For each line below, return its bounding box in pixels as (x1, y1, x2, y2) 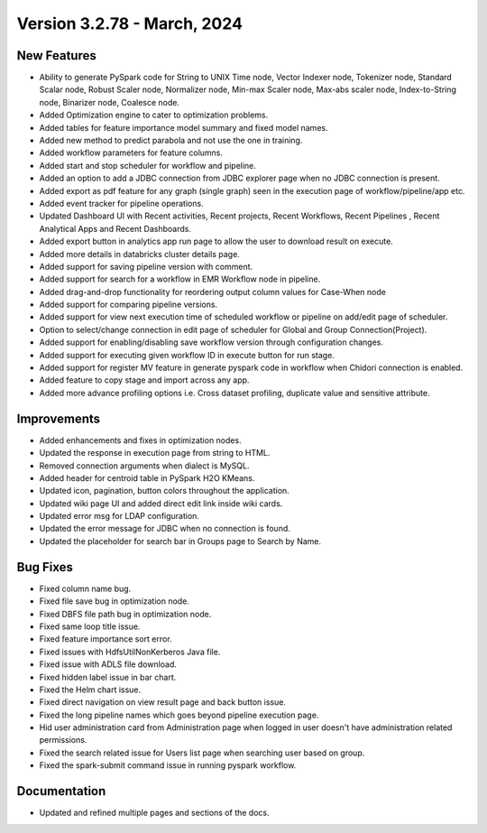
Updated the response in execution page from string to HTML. (39, 448, 271, 458)
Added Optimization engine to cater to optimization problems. (39, 109, 269, 121)
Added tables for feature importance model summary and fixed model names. (39, 122, 328, 133)
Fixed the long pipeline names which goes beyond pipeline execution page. (39, 709, 319, 720)
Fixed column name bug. (39, 583, 132, 594)
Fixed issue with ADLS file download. (39, 659, 178, 670)
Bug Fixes (16, 560, 74, 575)
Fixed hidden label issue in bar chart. (39, 671, 177, 682)
